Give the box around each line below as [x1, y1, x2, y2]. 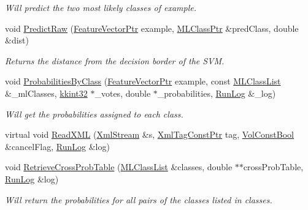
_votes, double [94, 86, 151, 99]
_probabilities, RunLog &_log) [157, 86, 276, 99]
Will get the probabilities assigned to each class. [5, 107, 183, 120]
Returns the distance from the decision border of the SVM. [5, 54, 225, 67]
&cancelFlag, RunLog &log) [5, 140, 110, 152]
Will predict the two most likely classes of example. [5, 1, 196, 13]
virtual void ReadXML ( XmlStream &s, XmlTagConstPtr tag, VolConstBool [5, 128, 294, 141]
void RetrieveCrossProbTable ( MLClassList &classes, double [5, 160, 233, 173]
